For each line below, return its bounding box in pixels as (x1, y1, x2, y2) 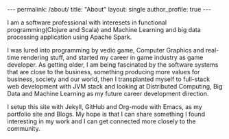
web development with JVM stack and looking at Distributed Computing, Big (7, 82, 223, 90)
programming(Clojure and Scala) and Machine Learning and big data (7, 26, 201, 33)
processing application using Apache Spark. (7, 33, 132, 41)
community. (7, 125, 40, 132)
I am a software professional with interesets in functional (7, 18, 167, 27)
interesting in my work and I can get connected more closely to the (7, 117, 197, 125)
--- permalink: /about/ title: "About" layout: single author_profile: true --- (7, 5, 211, 13)
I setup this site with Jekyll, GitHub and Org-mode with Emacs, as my (7, 103, 202, 110)
